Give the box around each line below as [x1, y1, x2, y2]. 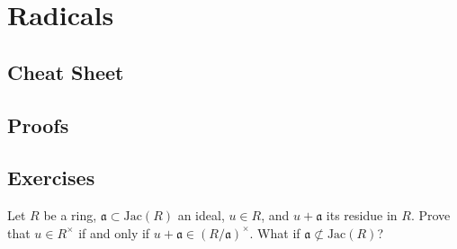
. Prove [410, 206, 451, 225]
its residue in [326, 206, 398, 225]
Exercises [7, 164, 95, 191]
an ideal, [177, 206, 225, 225]
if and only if [78, 223, 150, 242]
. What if [249, 223, 300, 242]
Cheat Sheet [7, 58, 124, 85]
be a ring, [43, 206, 97, 225]
